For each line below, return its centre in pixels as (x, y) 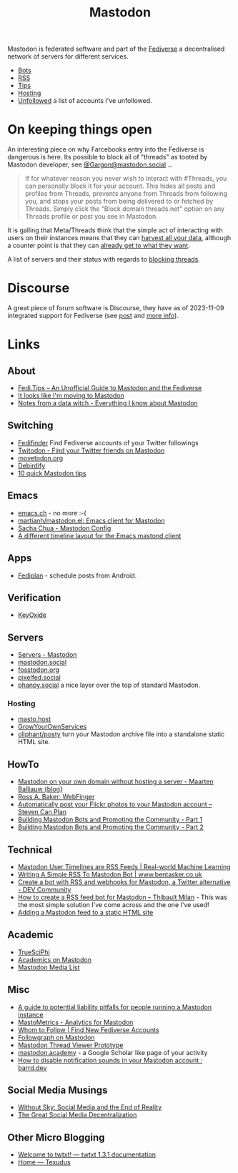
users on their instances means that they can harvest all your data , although (119, 238)
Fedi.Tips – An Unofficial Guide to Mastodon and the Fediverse (110, 388)
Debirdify (31, 465)
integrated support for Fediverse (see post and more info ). (93, 316)
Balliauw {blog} (40, 789)
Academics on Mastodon (54, 959)
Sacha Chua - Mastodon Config (64, 528)
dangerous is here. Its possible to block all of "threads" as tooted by (108, 157)
